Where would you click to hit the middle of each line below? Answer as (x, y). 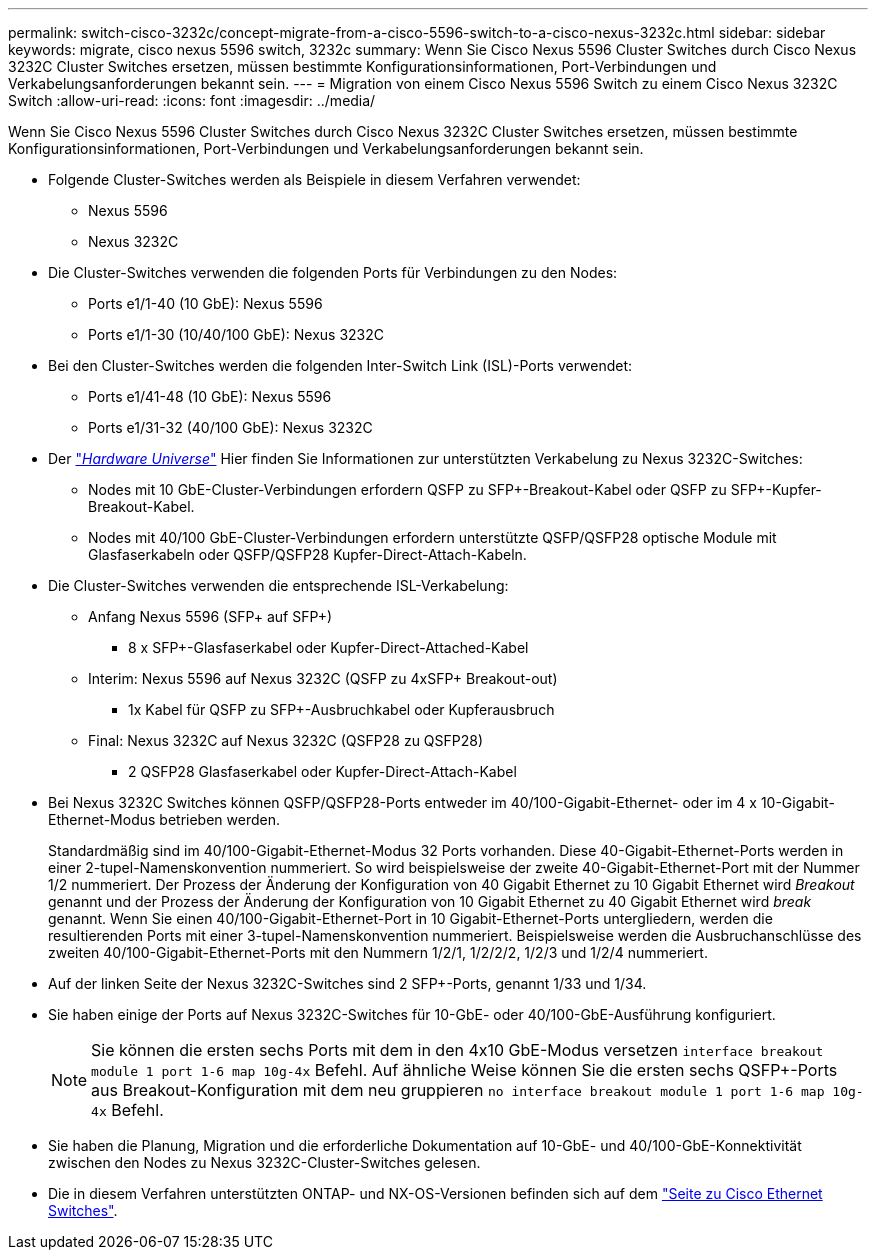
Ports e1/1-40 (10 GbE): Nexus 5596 (205, 303)
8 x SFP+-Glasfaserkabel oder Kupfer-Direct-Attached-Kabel (328, 647)
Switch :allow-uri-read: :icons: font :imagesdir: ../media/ (192, 100)
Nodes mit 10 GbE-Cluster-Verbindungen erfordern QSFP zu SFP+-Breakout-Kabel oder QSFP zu (407, 489)
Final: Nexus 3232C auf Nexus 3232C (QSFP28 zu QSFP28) (286, 740)
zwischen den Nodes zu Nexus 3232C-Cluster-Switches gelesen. (264, 1162)
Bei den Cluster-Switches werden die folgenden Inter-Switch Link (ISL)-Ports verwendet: (340, 365)
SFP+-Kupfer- (776, 489)
